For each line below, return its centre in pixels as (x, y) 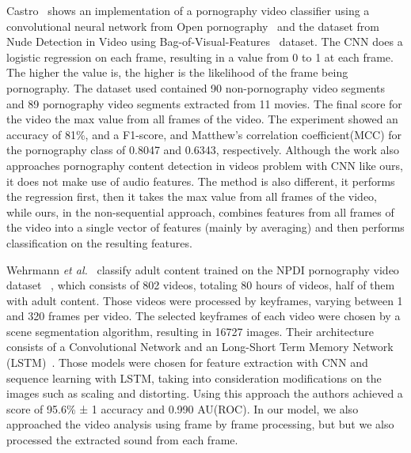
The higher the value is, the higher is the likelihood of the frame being (177, 72)
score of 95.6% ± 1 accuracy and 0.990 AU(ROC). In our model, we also (183, 408)
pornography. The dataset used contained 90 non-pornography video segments (196, 87)
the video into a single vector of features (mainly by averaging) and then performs (205, 227)
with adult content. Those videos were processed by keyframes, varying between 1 (205, 300)
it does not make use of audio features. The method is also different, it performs (201, 181)
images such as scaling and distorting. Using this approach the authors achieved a (205, 393)
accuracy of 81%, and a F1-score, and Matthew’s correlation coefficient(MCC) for (204, 134)
